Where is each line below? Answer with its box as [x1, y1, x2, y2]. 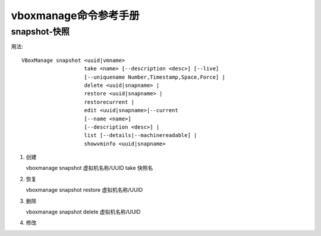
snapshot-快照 [11, 26, 70, 37]
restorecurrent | [84, 98, 135, 105]
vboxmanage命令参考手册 [11, 9, 140, 22]
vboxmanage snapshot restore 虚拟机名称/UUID [26, 187, 143, 194]
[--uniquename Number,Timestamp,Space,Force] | [84, 73, 225, 80]
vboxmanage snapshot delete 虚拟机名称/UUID [26, 209, 141, 216]
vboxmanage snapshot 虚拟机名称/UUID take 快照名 [26, 164, 153, 172]
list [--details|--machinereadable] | [84, 132, 197, 139]
